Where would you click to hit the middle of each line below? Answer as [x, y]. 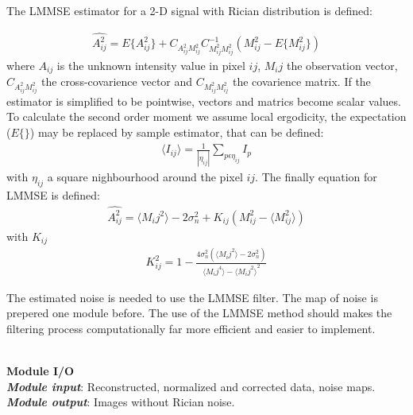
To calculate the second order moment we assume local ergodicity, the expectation [206, 116]
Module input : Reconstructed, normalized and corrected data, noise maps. [191, 386]
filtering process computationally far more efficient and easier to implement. [191, 329]
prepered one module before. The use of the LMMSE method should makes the [199, 313]
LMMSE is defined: [53, 195]
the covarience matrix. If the [301, 81]
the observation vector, [342, 65]
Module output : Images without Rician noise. [121, 402]
